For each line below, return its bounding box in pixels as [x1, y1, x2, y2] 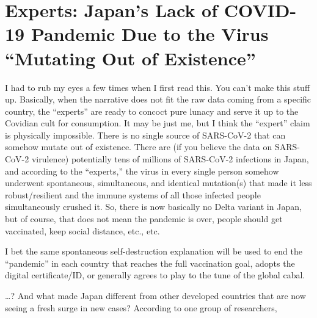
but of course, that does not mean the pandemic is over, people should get [5, 212, 283, 225]
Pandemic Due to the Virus [31, 21, 269, 46]
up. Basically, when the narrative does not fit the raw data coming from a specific [5, 93, 312, 106]
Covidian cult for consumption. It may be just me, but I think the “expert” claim [5, 117, 310, 129]
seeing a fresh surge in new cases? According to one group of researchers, [5, 301, 277, 314]
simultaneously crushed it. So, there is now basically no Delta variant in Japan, [5, 200, 302, 213]
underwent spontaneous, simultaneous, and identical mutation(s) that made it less [5, 176, 312, 189]
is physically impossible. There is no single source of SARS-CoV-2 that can [5, 128, 286, 141]
